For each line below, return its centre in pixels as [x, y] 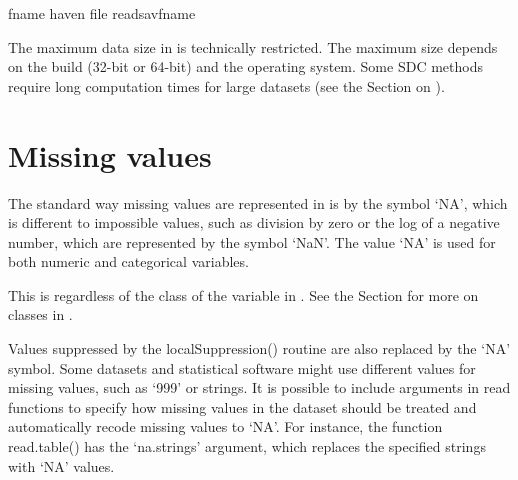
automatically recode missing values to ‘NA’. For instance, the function [225, 426]
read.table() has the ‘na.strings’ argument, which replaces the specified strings [247, 446]
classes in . [40, 314]
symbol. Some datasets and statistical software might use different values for [242, 367]
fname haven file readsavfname [102, 13]
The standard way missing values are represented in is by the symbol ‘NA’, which [258, 202]
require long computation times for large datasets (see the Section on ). [226, 85]
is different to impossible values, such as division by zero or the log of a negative [254, 222]
